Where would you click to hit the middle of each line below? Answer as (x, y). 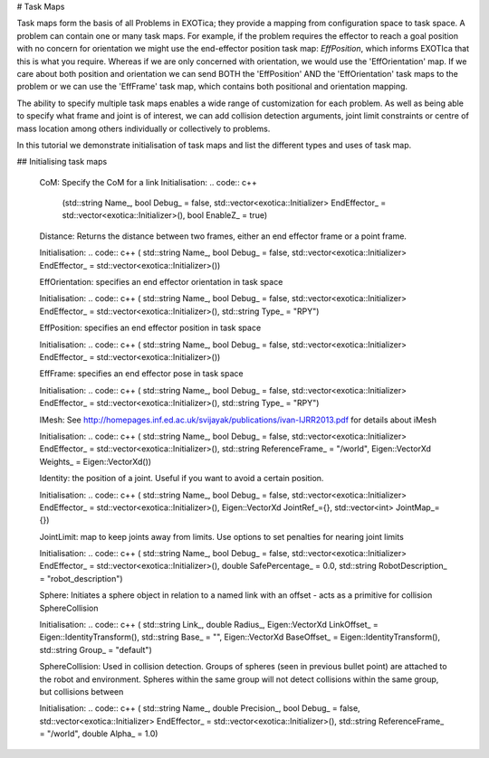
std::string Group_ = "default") (96, 649)
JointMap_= (417, 507)
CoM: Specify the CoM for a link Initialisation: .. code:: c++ (148, 182)
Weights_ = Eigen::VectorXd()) (96, 461)
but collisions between (81, 691)
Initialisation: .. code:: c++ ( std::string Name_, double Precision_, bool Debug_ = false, (200, 708)
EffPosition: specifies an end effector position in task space (150, 328)
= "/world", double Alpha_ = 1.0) (99, 734)
